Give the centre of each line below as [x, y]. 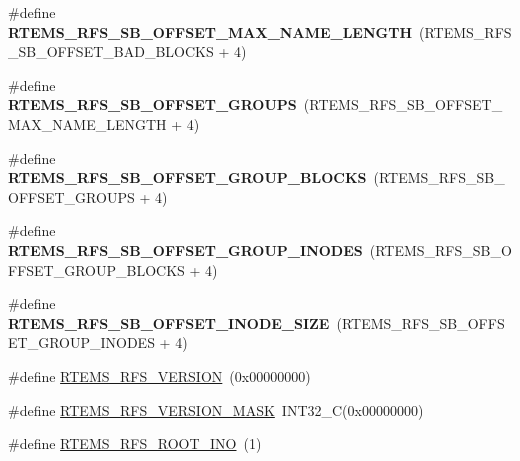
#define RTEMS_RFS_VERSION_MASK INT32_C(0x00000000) [216, 409]
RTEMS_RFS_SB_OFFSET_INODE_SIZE [169, 322]
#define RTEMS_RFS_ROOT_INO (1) [135, 443]
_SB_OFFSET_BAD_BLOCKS [111, 51]
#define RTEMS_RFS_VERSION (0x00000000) [159, 375]
